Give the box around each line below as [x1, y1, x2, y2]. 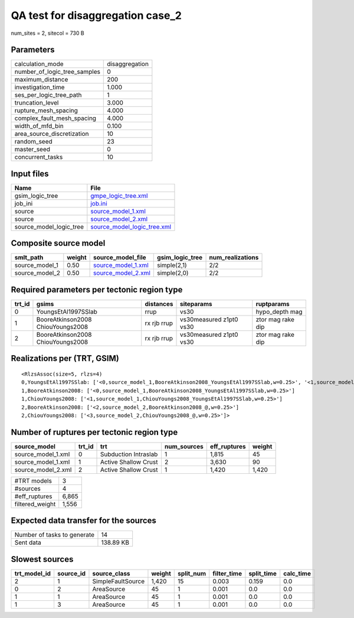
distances [145, 300, 173, 308]
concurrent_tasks [14, 153, 63, 161]
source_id [57, 569, 86, 577]
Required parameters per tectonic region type [11, 284, 183, 295]
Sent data [14, 538, 41, 547]
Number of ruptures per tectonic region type [11, 427, 178, 437]
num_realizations [209, 253, 259, 262]
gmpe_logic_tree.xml [90, 191, 148, 200]
